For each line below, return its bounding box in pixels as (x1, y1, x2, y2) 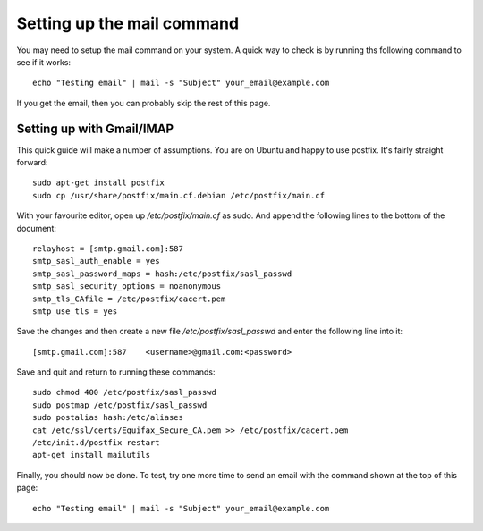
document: (16, 223, 57, 233)
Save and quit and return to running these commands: (16, 367, 216, 377)
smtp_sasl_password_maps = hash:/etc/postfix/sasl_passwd (32, 268, 292, 279)
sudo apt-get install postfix (32, 178, 165, 188)
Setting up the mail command (16, 13, 240, 33)
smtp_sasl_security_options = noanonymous (32, 282, 222, 291)
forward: (16, 157, 48, 168)
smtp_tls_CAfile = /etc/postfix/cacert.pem (32, 293, 226, 304)
